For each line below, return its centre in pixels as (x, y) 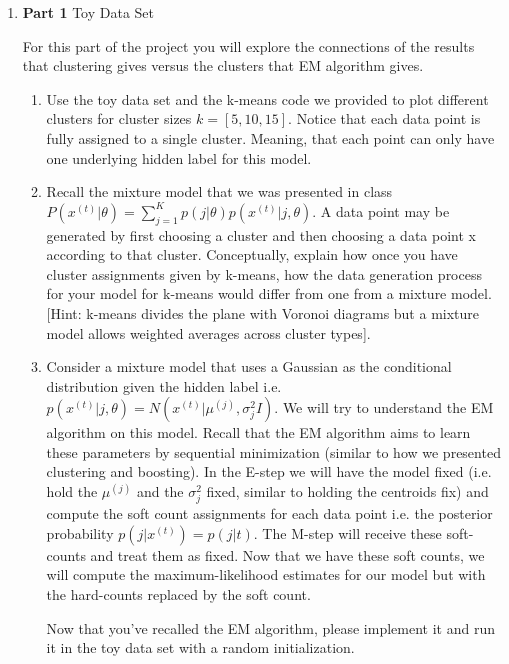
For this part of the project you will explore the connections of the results (248, 45)
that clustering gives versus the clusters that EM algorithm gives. (223, 65)
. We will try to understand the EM (384, 407)
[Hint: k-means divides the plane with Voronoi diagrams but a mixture (263, 312)
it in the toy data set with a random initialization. (200, 647)
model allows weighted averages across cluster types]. (208, 332)
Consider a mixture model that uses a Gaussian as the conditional (249, 366)
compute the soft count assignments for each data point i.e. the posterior (269, 513)
